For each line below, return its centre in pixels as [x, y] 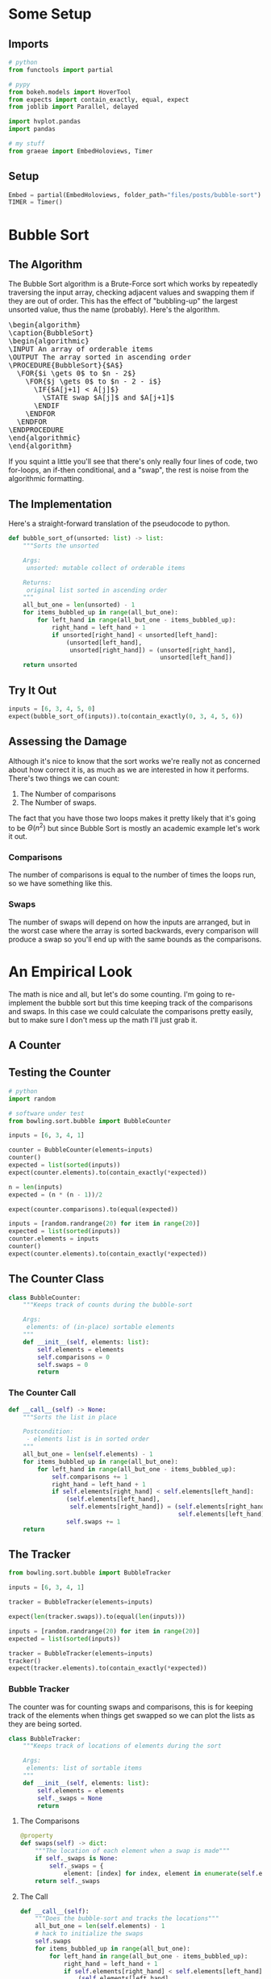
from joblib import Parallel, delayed [73, 107]
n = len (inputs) [35, 1187]
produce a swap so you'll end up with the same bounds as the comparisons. [135, 939]
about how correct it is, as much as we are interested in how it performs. [129, 769]
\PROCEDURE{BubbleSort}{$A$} [66, 365]
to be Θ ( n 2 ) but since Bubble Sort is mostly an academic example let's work [134, 827]
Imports [29, 44]
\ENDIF [47, 406]
